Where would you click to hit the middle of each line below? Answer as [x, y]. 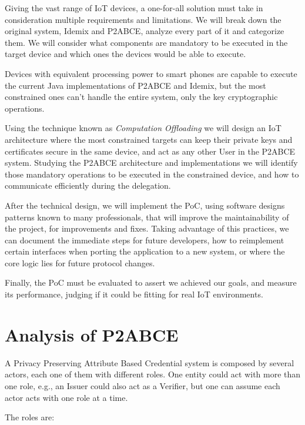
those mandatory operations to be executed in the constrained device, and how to [152, 174]
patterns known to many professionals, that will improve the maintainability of [147, 217]
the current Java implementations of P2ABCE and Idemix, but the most [135, 85]
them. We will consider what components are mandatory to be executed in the [146, 42]
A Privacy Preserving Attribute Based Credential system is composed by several [150, 362]
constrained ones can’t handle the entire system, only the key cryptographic [141, 97]
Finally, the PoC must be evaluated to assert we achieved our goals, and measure [151, 282]
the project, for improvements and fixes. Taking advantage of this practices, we [147, 228]
